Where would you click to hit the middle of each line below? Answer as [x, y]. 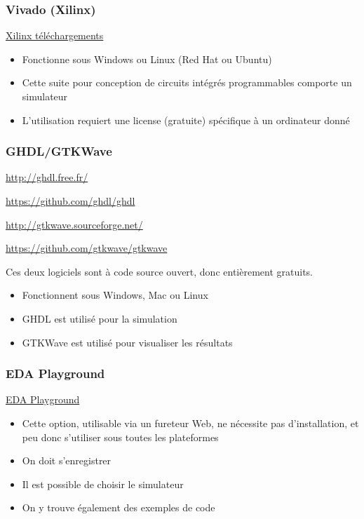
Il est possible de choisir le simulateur [103, 484]
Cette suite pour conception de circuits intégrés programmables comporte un [187, 82]
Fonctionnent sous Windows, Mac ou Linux [115, 295]
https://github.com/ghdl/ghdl [70, 201]
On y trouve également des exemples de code [119, 507]
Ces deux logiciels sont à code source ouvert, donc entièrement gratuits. [159, 271]
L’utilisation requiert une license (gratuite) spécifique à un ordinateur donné [186, 120]
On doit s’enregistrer [67, 460]
